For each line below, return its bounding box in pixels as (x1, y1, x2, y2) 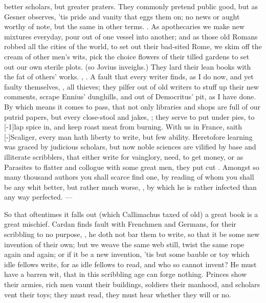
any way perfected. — (4, 191, 73, 202)
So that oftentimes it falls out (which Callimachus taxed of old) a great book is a (4, 208, 258, 219)
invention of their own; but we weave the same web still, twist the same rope (4, 239, 245, 249)
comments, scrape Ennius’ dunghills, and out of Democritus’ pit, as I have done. (4, 91, 256, 102)
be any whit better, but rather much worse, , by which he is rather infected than (4, 181, 257, 192)
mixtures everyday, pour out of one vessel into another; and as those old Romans (4, 31, 258, 41)
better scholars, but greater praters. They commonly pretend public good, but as (4, 1, 258, 11)
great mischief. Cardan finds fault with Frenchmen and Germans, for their (4, 219, 236, 229)
